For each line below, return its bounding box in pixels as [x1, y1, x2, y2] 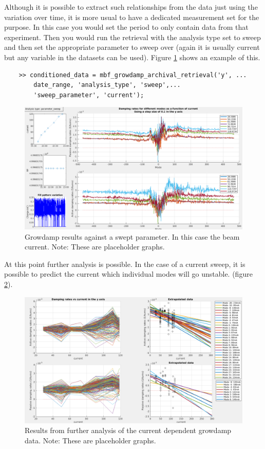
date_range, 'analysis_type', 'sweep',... [33, 81, 181, 89]
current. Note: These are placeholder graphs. [25, 241, 165, 252]
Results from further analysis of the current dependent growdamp [25, 425, 232, 436]
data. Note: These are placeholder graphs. [25, 435, 156, 445]
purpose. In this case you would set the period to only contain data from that [4, 22, 249, 32]
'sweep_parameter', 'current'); [33, 91, 144, 99]
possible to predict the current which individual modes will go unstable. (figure [4, 268, 253, 279]
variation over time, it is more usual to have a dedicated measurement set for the [4, 11, 259, 22]
